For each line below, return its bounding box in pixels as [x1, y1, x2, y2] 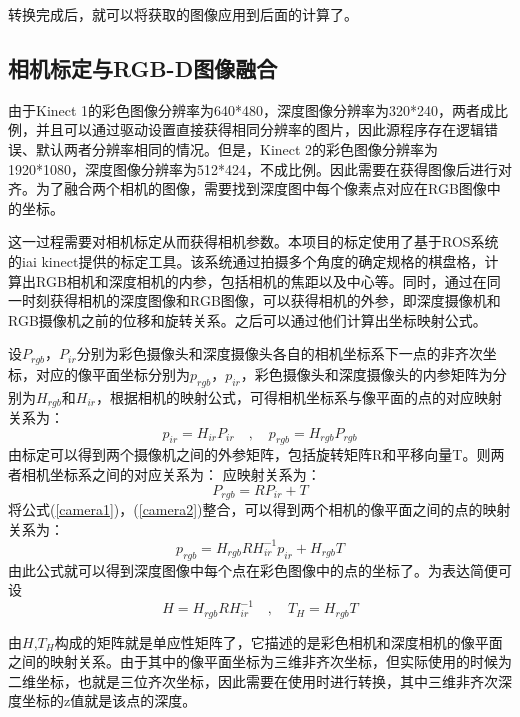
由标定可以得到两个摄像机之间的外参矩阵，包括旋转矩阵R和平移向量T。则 [8, 444, 491, 465]
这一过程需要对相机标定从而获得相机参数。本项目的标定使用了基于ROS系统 [8, 231, 499, 252]
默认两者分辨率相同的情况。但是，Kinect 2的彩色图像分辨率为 [35, 138, 439, 159]
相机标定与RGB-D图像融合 [8, 52, 278, 83]
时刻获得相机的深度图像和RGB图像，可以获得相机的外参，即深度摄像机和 [21, 290, 501, 311]
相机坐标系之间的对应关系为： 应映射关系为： [21, 464, 321, 485]
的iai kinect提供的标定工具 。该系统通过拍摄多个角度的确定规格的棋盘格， [8, 250, 485, 271]
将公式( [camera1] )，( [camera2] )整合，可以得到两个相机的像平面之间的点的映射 [8, 499, 511, 520]
